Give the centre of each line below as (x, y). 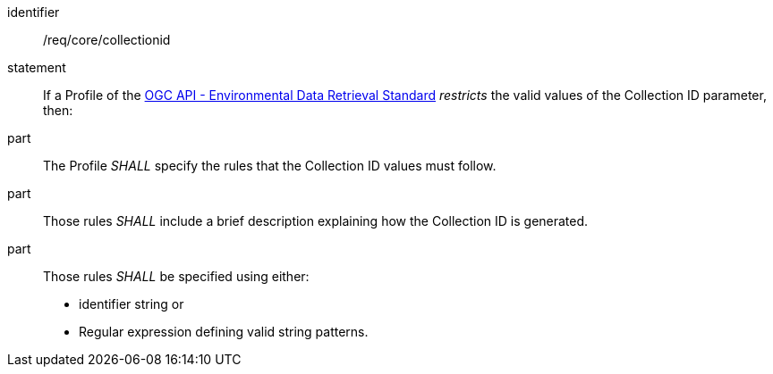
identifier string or (132, 304)
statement (37, 67)
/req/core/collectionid (107, 40)
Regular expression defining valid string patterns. (224, 332)
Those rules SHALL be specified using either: (176, 276)
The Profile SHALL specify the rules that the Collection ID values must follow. (270, 166)
